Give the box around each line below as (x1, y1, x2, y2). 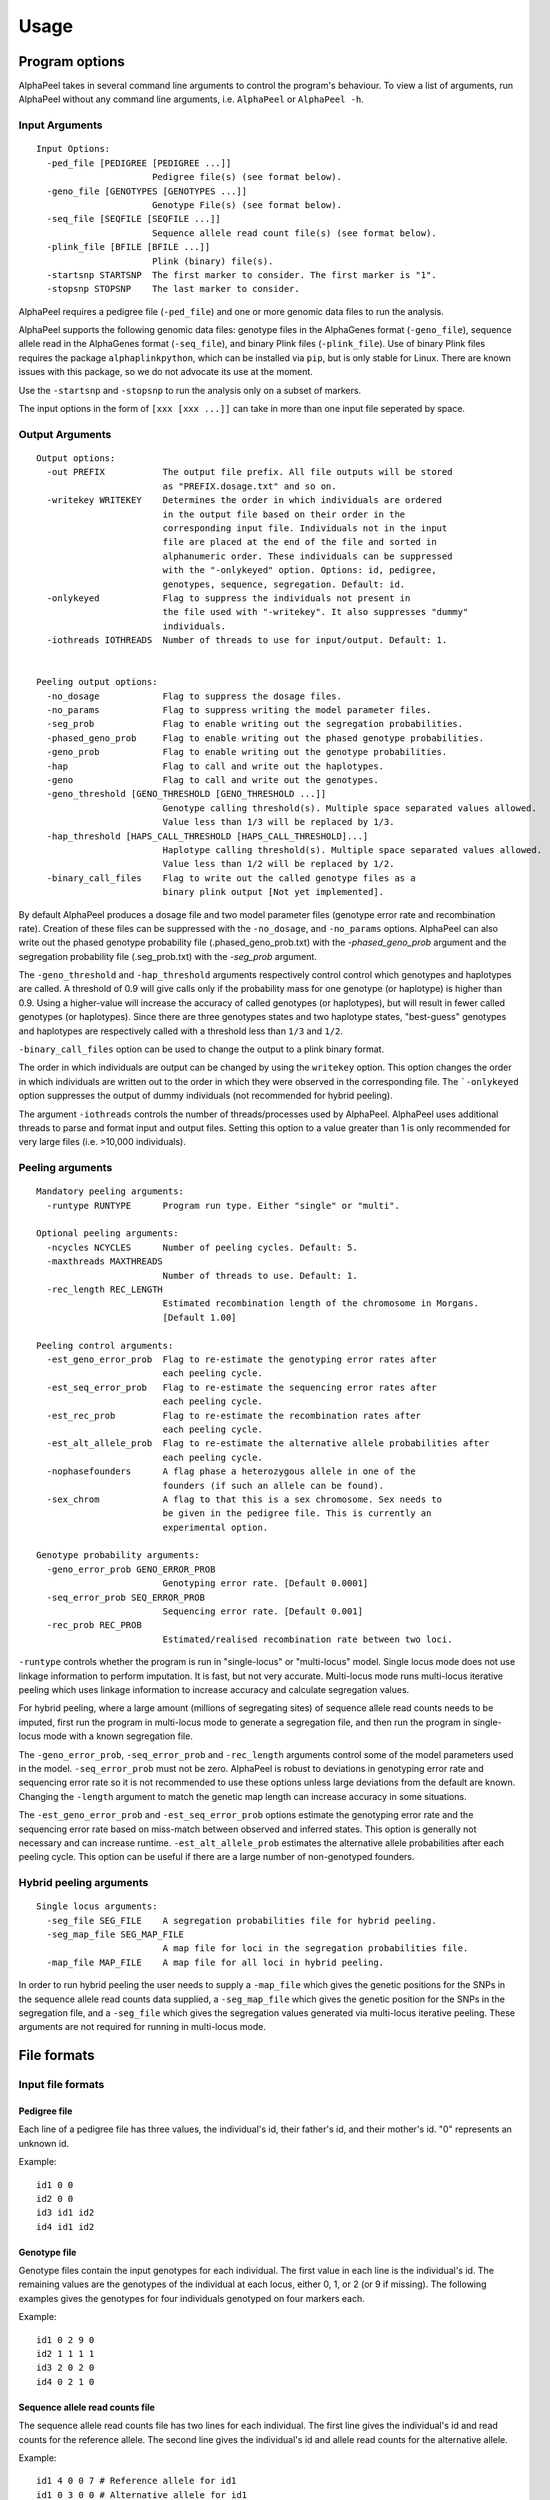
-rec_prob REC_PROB (46, 1620, 142, 1631)
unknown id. (18, 2137, 70, 2149)
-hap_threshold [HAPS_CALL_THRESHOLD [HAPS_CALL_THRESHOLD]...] (46, 830, 369, 842)
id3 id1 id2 (36, 2207, 95, 2219)
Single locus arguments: (36, 1901, 158, 1912)
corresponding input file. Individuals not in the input (162, 522, 448, 534)
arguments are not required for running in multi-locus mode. (18, 2021, 267, 2033)
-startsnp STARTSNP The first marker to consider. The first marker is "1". (46, 269, 437, 280)
